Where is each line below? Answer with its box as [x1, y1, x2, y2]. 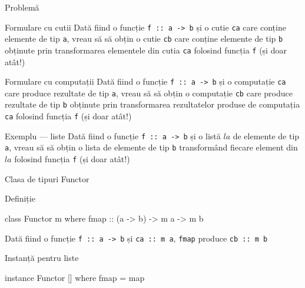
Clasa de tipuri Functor [5, 172, 89, 185]
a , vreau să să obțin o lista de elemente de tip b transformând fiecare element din [5, 141, 298, 153]
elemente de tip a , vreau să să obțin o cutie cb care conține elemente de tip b [5, 32, 283, 45]
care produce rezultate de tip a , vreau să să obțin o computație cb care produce [5, 86, 293, 99]
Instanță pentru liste [5, 252, 79, 264]
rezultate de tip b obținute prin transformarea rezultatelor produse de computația [5, 98, 300, 110]
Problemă [5, 1, 39, 13]
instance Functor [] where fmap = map [5, 271, 145, 283]
